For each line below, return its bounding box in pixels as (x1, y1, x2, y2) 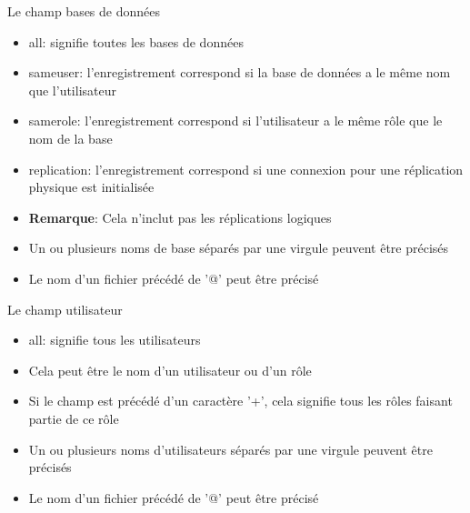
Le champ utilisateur (7, 299, 123, 318)
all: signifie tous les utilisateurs (28, 330, 201, 349)
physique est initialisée (28, 177, 155, 196)
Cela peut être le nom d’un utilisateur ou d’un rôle (28, 360, 312, 379)
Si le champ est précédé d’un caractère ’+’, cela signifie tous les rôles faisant (28, 391, 453, 410)
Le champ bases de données (7, 2, 160, 20)
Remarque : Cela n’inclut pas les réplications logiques (28, 207, 332, 226)
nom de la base (28, 128, 113, 147)
